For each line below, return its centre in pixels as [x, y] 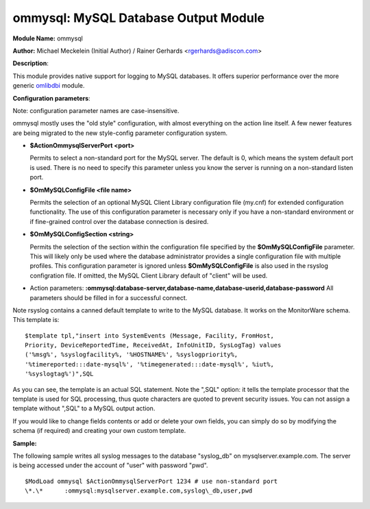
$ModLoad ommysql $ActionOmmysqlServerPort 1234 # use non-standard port [151, 481]
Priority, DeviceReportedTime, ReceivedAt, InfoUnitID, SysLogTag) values [153, 345]
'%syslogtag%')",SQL [59, 374]
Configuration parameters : [51, 98]
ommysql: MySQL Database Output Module [139, 18]
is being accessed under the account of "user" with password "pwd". [110, 465]
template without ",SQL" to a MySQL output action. [84, 408]
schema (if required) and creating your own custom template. [99, 431]
